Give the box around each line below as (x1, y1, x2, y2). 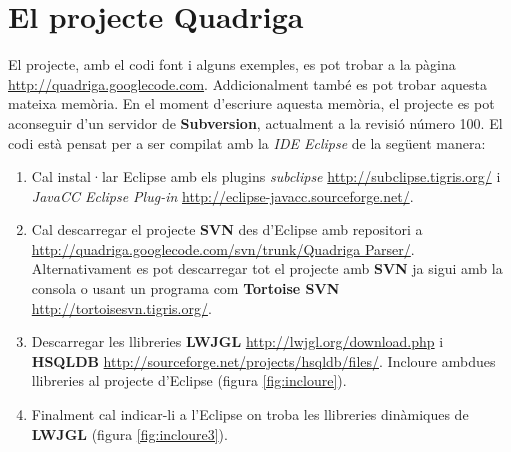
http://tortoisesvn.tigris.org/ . (31, 297, 212, 318)
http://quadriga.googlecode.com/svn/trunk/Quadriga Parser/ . (31, 238, 415, 259)
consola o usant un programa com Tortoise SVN (31, 278, 340, 299)
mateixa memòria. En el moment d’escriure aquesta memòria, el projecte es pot (8, 93, 495, 114)
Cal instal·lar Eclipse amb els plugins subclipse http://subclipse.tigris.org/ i (31, 166, 501, 187)
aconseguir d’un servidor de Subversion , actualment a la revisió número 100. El (8, 112, 503, 133)
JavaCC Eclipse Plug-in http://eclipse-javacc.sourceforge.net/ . (31, 185, 414, 206)
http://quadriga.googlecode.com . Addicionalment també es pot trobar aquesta (8, 73, 488, 94)
